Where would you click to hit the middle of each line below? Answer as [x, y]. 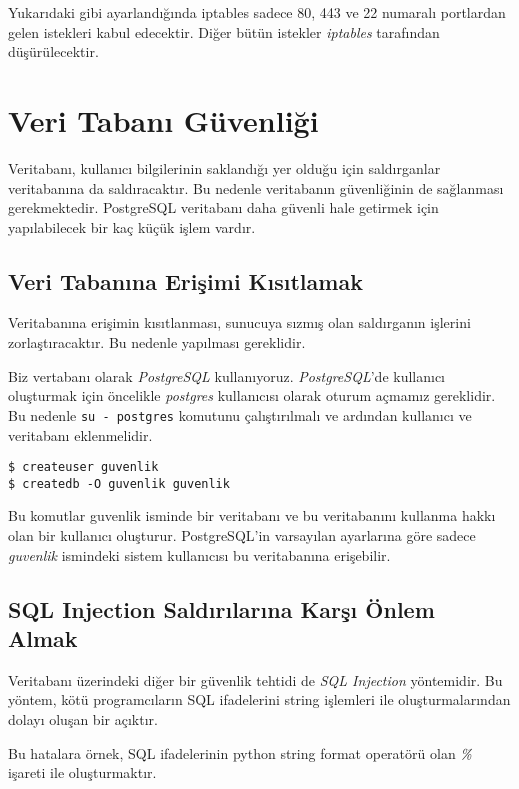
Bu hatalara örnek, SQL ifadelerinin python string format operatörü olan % [240, 752]
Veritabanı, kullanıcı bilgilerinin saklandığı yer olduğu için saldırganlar [224, 167]
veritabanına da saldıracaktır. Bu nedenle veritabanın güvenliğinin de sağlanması [256, 187]
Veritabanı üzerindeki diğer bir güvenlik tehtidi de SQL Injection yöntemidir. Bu [255, 679]
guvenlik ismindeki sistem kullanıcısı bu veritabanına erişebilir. [199, 554]
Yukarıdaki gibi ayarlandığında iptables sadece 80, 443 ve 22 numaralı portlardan [257, 12]
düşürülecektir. [53, 51]
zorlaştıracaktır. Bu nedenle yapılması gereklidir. [157, 342]
